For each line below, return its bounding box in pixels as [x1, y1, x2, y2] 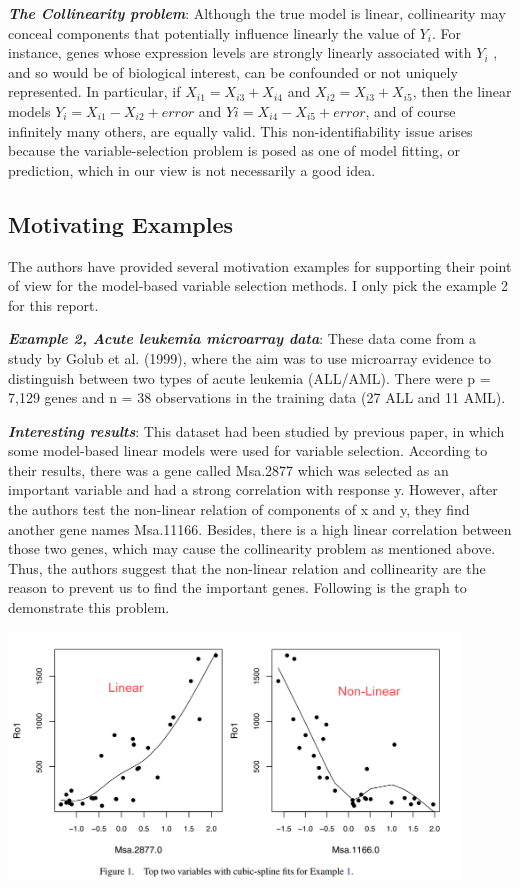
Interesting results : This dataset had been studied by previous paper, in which [8, 420, 505, 441]
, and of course [365, 100, 456, 121]
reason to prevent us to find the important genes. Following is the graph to [8, 577, 467, 598]
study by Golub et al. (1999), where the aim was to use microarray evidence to [8, 347, 492, 368]
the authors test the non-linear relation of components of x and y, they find [8, 499, 470, 520]
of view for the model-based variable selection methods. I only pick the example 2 [8, 275, 508, 296]
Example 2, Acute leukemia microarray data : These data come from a [8, 328, 476, 349]
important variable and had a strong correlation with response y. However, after [8, 479, 498, 500]
